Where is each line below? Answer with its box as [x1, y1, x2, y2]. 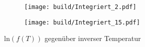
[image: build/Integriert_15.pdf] [24, 18, 140, 26]
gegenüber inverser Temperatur [44, 33, 141, 43]
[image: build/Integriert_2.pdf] [24, 3, 136, 10]
